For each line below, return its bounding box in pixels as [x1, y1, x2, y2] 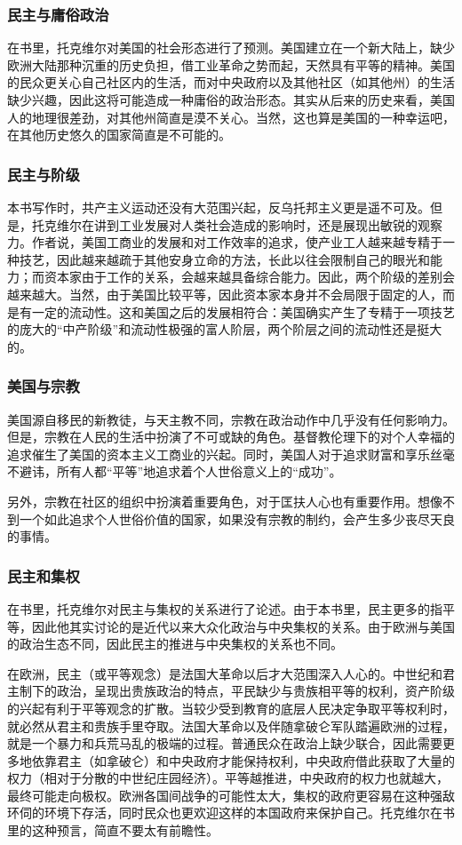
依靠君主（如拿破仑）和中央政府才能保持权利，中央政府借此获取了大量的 [31, 751, 455, 769]
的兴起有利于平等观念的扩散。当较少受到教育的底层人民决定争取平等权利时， [7, 698, 455, 717]
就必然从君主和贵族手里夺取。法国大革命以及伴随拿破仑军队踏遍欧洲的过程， [7, 716, 455, 735]
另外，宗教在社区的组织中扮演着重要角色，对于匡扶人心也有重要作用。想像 [7, 491, 442, 510]
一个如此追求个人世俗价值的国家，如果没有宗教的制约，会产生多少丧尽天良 [19, 509, 455, 528]
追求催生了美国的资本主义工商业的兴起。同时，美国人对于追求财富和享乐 [7, 444, 430, 463]
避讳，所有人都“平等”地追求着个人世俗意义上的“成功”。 [19, 462, 342, 481]
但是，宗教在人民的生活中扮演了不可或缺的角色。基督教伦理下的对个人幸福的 [7, 427, 455, 446]
